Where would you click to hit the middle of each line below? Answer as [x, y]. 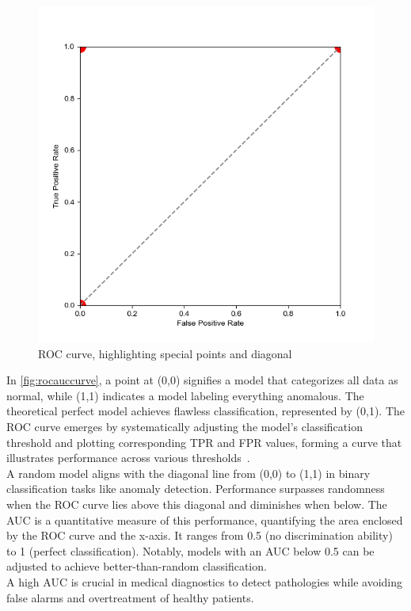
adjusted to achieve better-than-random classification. [137, 566]
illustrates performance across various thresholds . [128, 458]
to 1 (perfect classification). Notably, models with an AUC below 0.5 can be [190, 550]
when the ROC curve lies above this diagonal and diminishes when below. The [197, 504]
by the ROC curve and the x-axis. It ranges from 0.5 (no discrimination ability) [200, 535]
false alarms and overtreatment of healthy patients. [130, 597]
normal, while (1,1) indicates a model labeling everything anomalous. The [185, 395]
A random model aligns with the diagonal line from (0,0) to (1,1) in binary [188, 473]
